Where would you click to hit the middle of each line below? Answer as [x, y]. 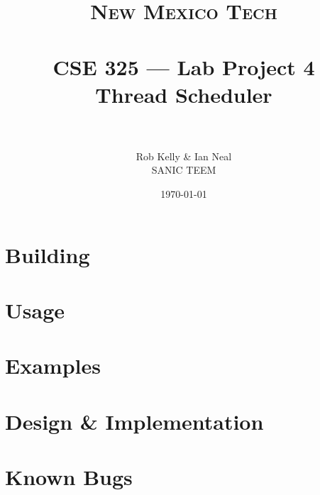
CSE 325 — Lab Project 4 [184, 66]
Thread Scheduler [184, 94]
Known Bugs [69, 477]
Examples [53, 366]
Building [48, 254]
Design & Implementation [134, 421]
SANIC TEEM [184, 170]
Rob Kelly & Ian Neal [184, 156]
